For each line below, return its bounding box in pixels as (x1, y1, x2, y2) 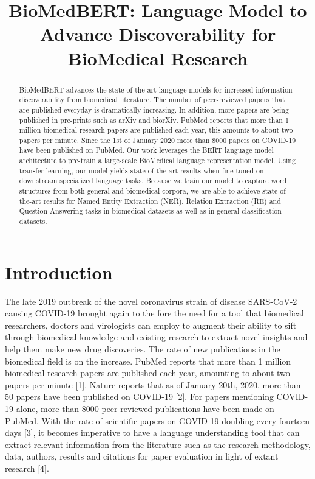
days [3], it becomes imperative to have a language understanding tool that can (5, 426, 300, 439)
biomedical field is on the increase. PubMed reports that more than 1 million (5, 354, 291, 367)
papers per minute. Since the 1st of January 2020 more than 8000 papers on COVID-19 (19, 135, 296, 145)
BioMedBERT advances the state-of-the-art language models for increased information (19, 84, 293, 94)
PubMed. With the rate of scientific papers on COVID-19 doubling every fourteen (5, 414, 310, 427)
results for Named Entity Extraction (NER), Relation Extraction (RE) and (43, 195, 281, 206)
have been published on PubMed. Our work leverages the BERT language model (19, 145, 274, 155)
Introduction (5, 259, 113, 284)
